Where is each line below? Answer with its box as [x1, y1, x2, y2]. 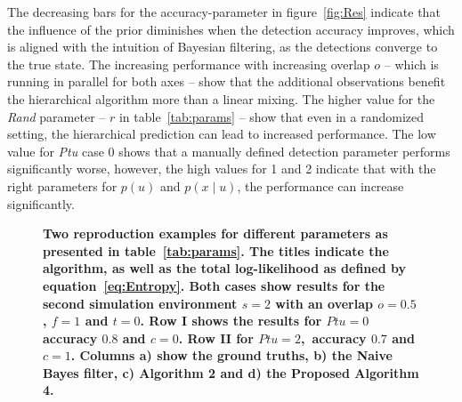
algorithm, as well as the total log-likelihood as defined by [43, 259, 406, 277]
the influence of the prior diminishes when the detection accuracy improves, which [7, 20, 455, 38]
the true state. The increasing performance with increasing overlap [7, 54, 370, 73]
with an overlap [275, 293, 373, 312]
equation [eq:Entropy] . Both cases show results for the [43, 276, 385, 294]
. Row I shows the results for [140, 311, 322, 330]
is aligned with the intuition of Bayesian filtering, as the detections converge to [7, 37, 438, 56]
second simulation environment [43, 293, 238, 312]
